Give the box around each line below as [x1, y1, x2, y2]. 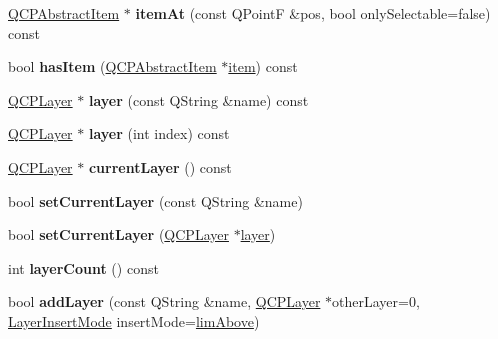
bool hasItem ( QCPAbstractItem [8, 56, 217, 77]
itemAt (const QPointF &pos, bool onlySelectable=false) [135, 3, 491, 23]
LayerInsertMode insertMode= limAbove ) [8, 310, 260, 331]
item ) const [228, 56, 298, 77]
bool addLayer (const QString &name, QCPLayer [8, 291, 321, 312]
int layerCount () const [8, 257, 159, 278]
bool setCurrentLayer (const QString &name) [8, 190, 303, 211]
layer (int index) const [88, 123, 230, 144]
